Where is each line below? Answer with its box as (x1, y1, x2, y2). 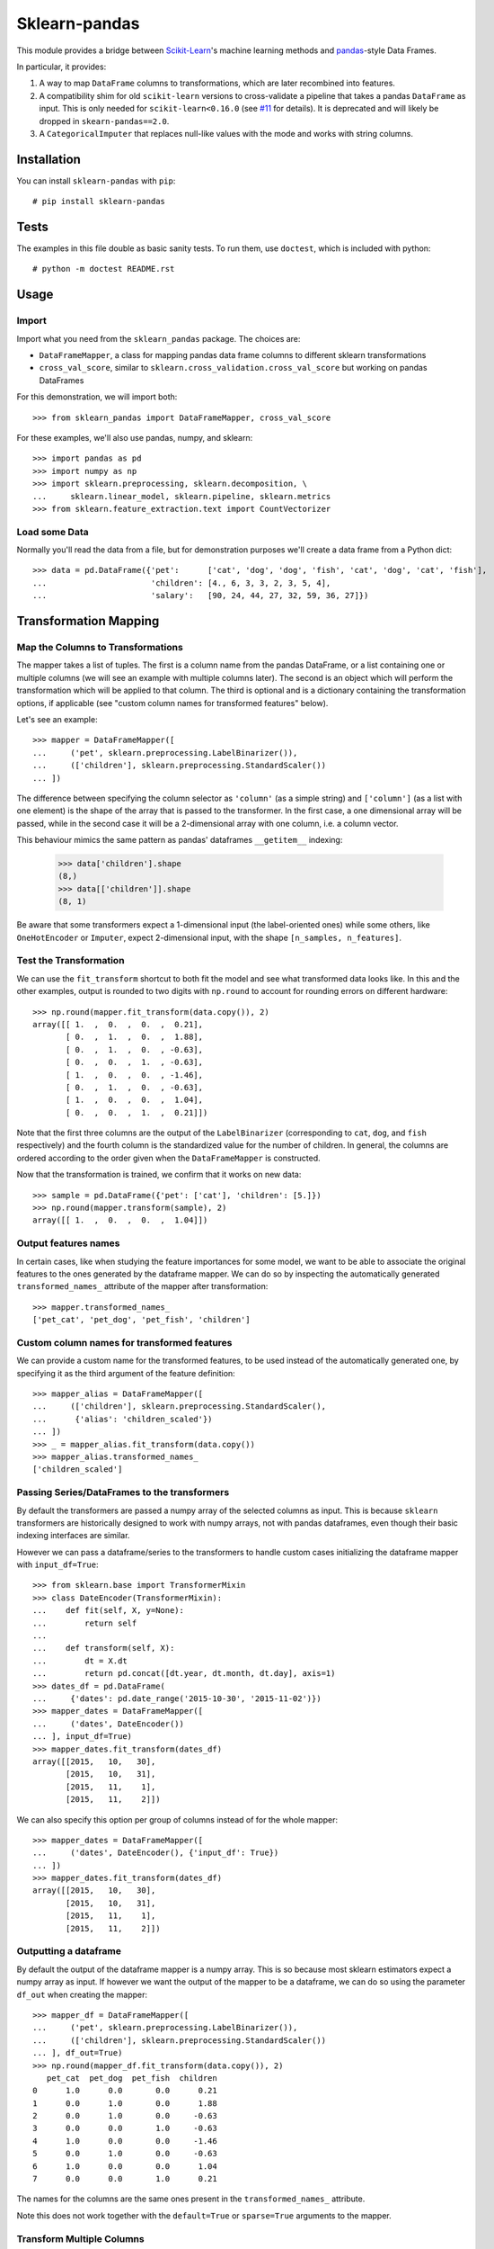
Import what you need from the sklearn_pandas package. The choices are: (16, 333, 301, 344)
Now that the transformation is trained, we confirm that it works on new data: (16, 1169, 302, 1180)
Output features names (16, 1237, 120, 1250)
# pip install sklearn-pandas (32, 196, 166, 207)
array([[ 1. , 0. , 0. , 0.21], (32, 1019, 204, 1029)
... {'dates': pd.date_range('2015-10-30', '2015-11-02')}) (32, 1693, 322, 1704)
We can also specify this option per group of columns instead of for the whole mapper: (16, 1814, 339, 1825)
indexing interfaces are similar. (16, 1530, 130, 1541)
